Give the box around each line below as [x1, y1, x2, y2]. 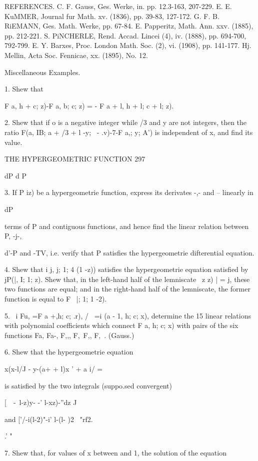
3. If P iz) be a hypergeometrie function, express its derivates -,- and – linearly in [4, 187, 253, 197]
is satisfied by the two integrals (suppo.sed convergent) [4, 380, 172, 390]
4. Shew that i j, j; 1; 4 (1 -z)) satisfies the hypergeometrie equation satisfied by [4, 264, 248, 274]
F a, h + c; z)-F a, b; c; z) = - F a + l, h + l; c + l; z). [4, 100, 174, 110]
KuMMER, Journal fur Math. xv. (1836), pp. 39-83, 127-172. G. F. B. [4, 10, 219, 21]
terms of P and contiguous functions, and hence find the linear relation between [4, 220, 249, 231]
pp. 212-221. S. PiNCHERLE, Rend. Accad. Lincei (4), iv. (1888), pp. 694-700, [4, 30, 246, 40]
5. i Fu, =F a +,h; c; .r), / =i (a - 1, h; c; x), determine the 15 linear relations [4, 310, 251, 320]
